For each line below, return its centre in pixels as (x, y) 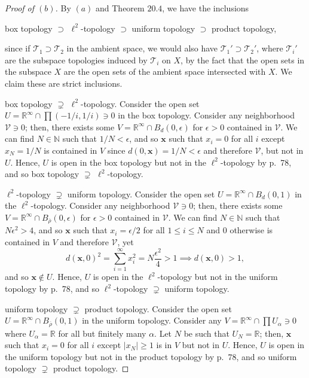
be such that (206, 333)
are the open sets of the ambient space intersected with (165, 71)
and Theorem (120, 8)
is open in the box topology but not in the (129, 162)
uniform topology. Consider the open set (141, 193)
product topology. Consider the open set (158, 308)
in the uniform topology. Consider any (152, 320)
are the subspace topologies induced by (76, 60)
